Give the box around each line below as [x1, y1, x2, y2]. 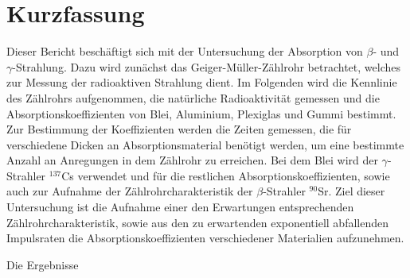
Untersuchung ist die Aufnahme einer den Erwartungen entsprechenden [6, 199, 354, 215]
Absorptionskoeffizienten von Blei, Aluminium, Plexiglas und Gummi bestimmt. [6, 105, 396, 122]
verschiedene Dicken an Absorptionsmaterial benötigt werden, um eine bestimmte [6, 136, 404, 153]
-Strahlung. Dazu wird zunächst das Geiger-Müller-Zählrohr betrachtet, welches [12, 58, 400, 75]
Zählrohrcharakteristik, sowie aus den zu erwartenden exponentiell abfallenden [6, 214, 389, 230]
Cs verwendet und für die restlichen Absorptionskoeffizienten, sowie [61, 167, 390, 183]
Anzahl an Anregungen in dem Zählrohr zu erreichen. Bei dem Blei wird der [6, 152, 378, 168]
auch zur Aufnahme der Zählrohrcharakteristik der [6, 183, 253, 199]
